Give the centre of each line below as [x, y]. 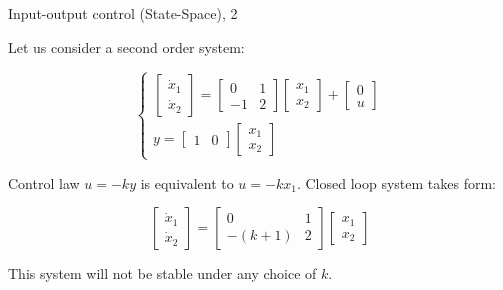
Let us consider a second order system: [126, 46]
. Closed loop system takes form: [396, 182]
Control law [44, 182]
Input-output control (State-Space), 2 [123, 13]
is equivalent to [187, 182]
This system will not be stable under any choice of [162, 273]
